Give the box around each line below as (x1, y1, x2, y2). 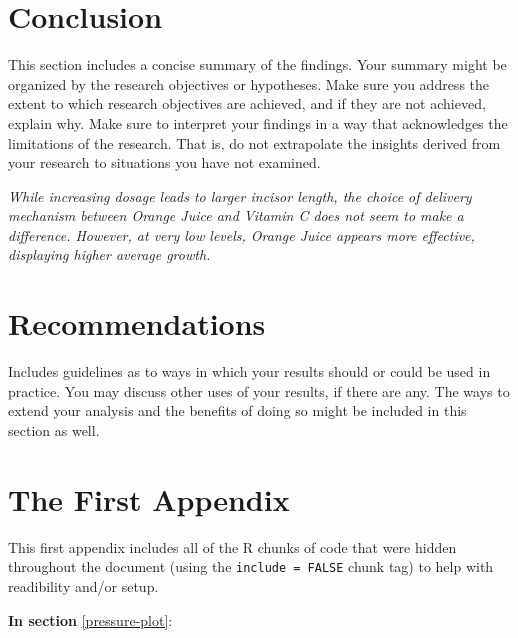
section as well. (8, 419, 100, 440)
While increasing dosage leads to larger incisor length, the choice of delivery (8, 185, 472, 206)
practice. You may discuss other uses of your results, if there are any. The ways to (8, 380, 510, 401)
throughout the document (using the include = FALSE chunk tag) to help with (8, 556, 494, 577)
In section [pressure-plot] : (8, 609, 173, 630)
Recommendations (8, 303, 266, 344)
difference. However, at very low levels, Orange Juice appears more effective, (8, 224, 475, 245)
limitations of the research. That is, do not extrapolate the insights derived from (8, 132, 501, 153)
